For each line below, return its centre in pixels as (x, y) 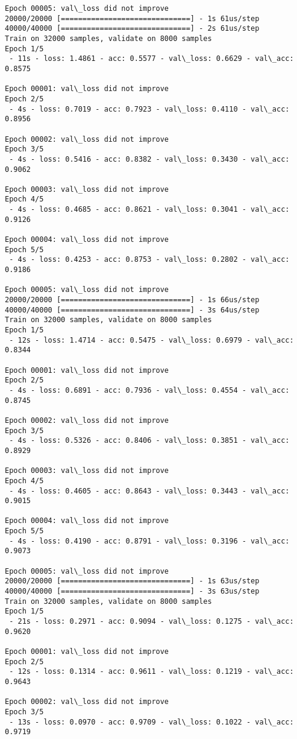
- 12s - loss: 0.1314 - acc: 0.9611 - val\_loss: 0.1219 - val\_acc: (152, 672)
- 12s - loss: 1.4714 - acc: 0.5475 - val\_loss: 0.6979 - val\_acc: (152, 340)
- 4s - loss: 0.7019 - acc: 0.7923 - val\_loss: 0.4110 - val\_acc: (149, 109)
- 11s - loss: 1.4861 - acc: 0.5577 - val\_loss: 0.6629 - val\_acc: (152, 59)
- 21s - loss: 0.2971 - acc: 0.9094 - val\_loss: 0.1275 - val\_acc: (152, 622)
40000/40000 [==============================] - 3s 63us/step (132, 592)
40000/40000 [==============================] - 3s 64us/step (132, 310)
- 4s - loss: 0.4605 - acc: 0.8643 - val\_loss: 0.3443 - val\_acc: (149, 491)
